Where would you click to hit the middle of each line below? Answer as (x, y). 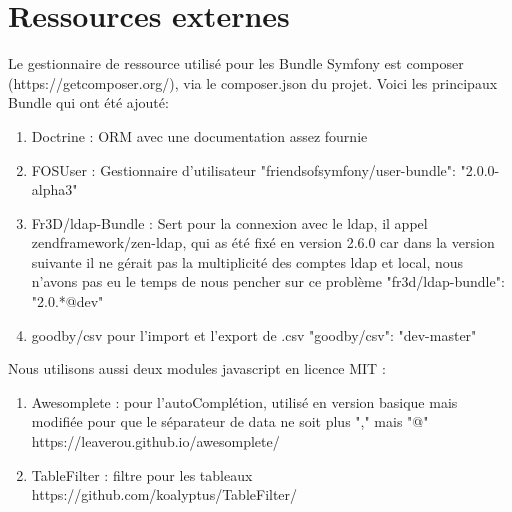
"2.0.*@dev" (67, 301)
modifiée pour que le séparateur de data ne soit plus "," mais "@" (230, 421)
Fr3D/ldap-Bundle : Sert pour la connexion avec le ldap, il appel (229, 222)
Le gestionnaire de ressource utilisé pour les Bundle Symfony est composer (236, 63)
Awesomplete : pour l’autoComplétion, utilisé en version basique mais (244, 401)
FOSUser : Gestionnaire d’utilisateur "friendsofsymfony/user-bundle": (243, 169)
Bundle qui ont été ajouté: (88, 102)
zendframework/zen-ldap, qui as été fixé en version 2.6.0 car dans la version (263, 242)
